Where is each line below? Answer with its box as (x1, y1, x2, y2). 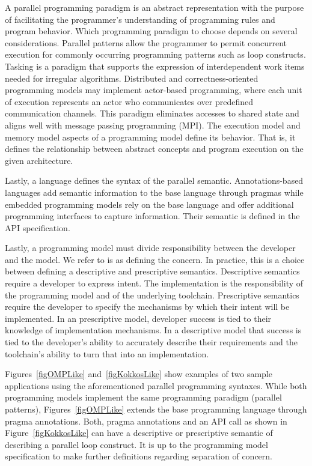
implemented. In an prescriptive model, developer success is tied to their (5, 312, 272, 324)
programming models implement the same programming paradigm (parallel (5, 391, 282, 404)
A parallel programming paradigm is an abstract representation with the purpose (5, 1, 304, 13)
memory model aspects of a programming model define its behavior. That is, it (5, 130, 296, 143)
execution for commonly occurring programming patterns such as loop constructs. (5, 48, 306, 61)
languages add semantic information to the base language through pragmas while (5, 186, 304, 198)
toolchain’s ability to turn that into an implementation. (5, 347, 209, 360)
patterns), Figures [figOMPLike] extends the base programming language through (5, 403, 307, 415)
